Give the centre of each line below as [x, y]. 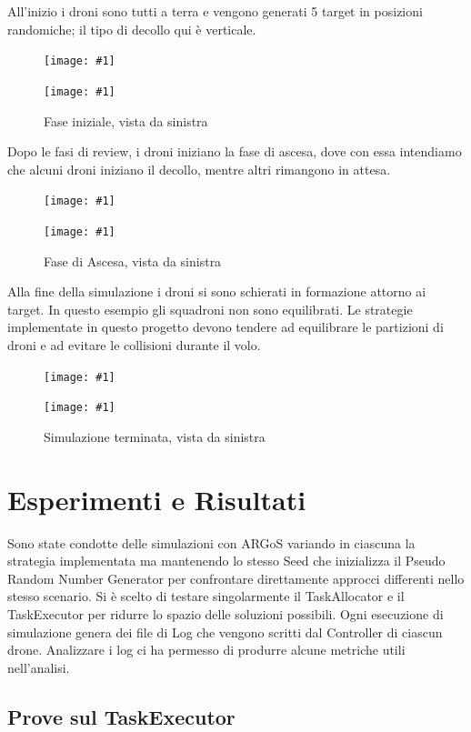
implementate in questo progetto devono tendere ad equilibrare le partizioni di [225, 327]
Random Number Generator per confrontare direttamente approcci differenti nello [236, 578]
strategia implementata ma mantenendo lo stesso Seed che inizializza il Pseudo [226, 561]
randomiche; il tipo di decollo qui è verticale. [132, 29]
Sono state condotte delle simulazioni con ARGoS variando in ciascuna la [211, 542]
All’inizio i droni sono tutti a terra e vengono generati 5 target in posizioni [215, 11]
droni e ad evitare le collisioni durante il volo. [134, 344]
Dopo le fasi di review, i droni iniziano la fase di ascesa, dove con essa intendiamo [235, 151]
